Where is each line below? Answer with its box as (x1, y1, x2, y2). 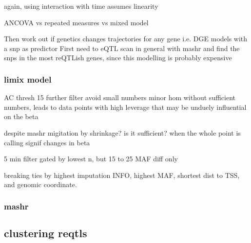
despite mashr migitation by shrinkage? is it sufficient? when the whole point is (4, 127, 241, 138)
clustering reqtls (4, 226, 87, 241)
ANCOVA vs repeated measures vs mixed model (4, 17, 149, 27)
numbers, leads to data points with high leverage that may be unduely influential (4, 102, 247, 112)
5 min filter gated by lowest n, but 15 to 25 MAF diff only (4, 154, 178, 164)
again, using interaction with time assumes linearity (4, 1, 158, 11)
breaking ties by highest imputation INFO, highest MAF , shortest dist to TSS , (4, 170, 240, 180)
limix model (4, 73, 52, 85)
